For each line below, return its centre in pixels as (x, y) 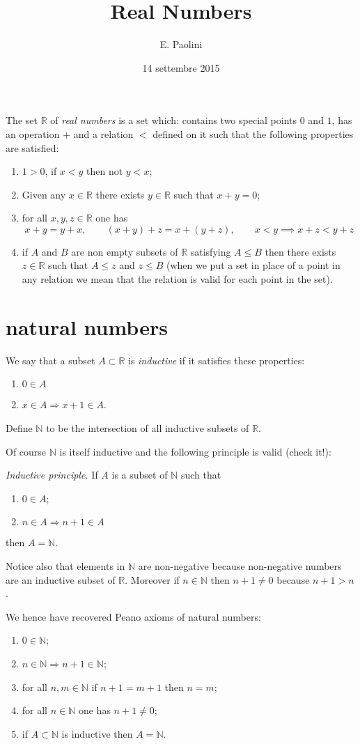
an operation (33, 133)
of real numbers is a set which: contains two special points (174, 120)
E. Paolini (181, 44)
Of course (26, 451)
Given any (44, 194)
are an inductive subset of (61, 579)
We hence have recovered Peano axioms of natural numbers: (133, 616)
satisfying (211, 251)
